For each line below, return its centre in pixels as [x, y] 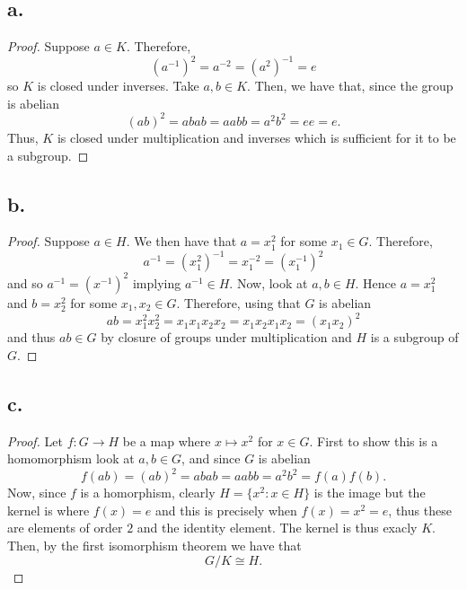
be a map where [167, 440]
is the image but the [370, 493]
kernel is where [48, 510]
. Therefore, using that [238, 302]
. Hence [376, 282]
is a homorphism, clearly [148, 493]
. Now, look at [269, 282]
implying [157, 282]
